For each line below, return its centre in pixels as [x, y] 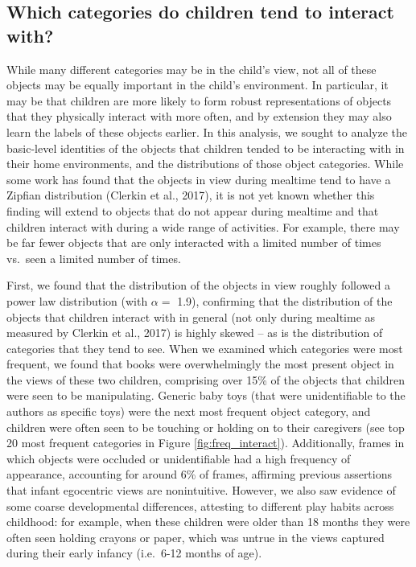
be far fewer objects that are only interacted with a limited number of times [194, 242]
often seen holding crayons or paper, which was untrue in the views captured [196, 537]
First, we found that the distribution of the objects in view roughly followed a [198, 285]
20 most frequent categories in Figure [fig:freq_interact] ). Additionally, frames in [206, 443]
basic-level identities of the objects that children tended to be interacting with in [206, 148]
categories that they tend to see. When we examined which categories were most [205, 348]
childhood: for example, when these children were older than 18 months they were [208, 522]
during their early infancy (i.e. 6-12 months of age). [134, 553]
